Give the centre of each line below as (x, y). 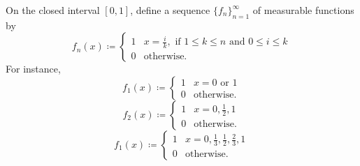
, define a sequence (170, 10)
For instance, (33, 69)
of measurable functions (303, 10)
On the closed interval (53, 10)
